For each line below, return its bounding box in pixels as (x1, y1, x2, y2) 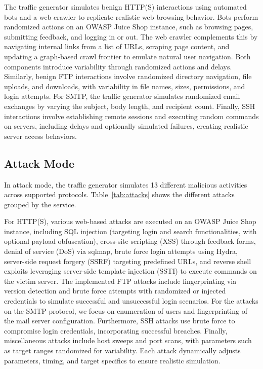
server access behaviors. (4, 130, 77, 141)
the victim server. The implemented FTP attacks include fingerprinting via (4, 275, 237, 286)
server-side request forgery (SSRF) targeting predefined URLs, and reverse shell (4, 255, 251, 266)
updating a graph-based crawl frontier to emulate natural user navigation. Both (4, 51, 251, 61)
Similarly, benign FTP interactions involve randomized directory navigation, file (4, 71, 252, 82)
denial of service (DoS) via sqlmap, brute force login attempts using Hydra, (4, 246, 238, 256)
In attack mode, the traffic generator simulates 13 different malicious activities (4, 179, 247, 190)
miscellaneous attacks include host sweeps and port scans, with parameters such (4, 335, 252, 346)
